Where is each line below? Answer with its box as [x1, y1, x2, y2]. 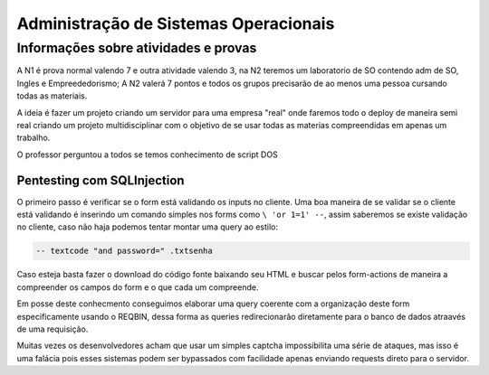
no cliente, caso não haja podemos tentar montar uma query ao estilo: [16, 221, 279, 232]
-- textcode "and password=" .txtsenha [35, 246, 213, 257]
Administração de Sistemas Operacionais [16, 14, 335, 33]
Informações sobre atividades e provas [16, 40, 257, 56]
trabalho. [16, 132, 51, 144]
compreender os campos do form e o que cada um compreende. [16, 281, 259, 293]
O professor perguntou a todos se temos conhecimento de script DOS [16, 149, 278, 160]
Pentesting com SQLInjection [16, 173, 185, 188]
